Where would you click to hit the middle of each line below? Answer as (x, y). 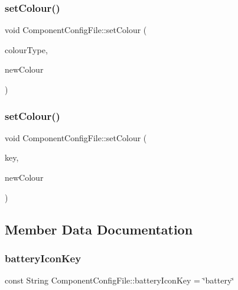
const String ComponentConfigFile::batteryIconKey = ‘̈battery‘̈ (120, 280)
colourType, (26, 49)
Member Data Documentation (99, 229)
